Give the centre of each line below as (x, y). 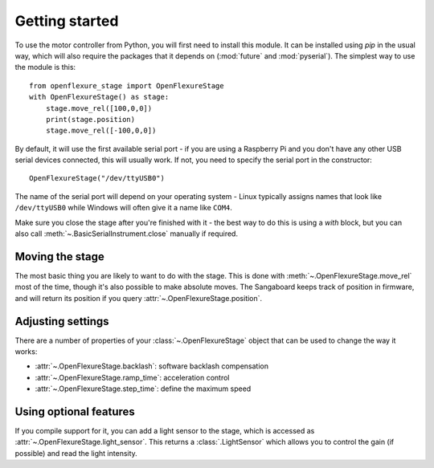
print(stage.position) (90, 119)
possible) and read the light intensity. (76, 453)
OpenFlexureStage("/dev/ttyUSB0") (97, 178)
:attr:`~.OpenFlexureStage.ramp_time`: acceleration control (132, 377)
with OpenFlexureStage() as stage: (99, 97)
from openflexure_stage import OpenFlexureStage (127, 85)
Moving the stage (59, 256)
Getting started (67, 21)
